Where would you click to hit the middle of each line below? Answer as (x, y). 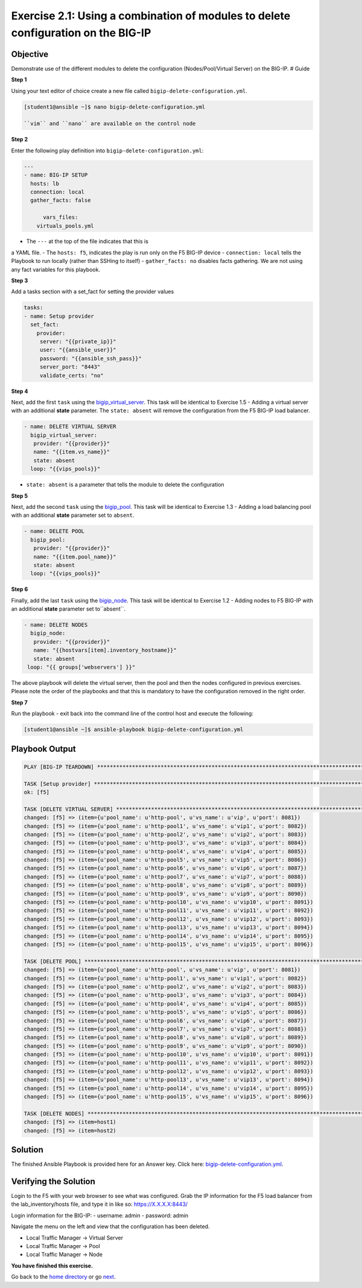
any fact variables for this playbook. (56, 270)
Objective (30, 54)
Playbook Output (43, 749)
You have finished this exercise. (52, 1266)
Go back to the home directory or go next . (63, 1277)
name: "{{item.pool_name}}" (75, 557)
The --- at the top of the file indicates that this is (87, 241)
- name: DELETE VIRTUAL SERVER (70, 427)
